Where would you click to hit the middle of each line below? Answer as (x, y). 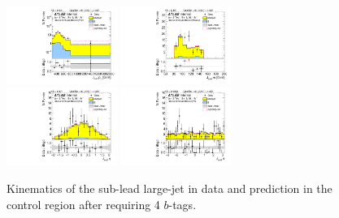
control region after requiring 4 (83, 204)
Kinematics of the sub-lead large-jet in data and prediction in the (169, 188)
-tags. (183, 204)
